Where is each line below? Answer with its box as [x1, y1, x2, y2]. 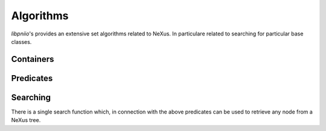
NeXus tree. [11, 117, 41, 124]
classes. [11, 38, 32, 45]
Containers [11, 54, 54, 64]
